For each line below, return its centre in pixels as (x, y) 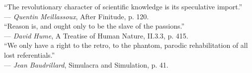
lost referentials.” (30, 55)
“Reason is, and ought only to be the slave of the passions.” (94, 26)
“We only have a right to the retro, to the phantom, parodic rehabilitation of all (126, 45)
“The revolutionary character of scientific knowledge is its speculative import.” (123, 6)
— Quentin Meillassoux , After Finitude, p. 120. (77, 16)
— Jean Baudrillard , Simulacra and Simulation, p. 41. (86, 64)
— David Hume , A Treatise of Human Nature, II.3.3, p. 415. (96, 35)
